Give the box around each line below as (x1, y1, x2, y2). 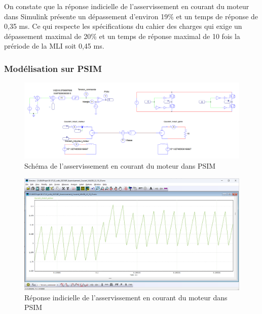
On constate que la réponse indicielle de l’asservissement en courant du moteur (4, 1, 249, 11)
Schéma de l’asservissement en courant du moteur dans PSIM (24, 161, 216, 171)
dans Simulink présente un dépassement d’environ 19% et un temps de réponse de (4, 11, 258, 21)
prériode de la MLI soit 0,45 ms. (4, 41, 104, 51)
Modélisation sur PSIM (4, 62, 102, 74)
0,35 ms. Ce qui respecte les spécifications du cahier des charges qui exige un (4, 21, 242, 31)
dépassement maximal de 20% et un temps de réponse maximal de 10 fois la (4, 30, 240, 41)
